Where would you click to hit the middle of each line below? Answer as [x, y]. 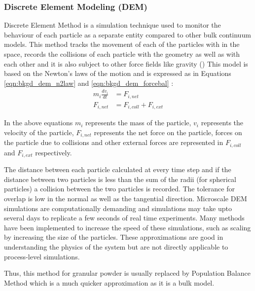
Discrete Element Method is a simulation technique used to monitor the [112, 25]
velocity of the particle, [39, 132]
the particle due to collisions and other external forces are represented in [114, 142]
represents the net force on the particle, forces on [168, 132]
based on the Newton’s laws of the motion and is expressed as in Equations [118, 73]
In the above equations [38, 123]
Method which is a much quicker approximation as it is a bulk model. [109, 282]
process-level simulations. [42, 256]
